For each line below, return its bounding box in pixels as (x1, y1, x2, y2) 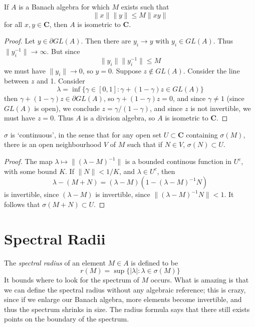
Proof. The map (4, 156, 53, 166)
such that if (127, 139, 163, 149)
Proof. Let (4, 35, 35, 46)
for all (4, 18, 23, 29)
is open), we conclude (34, 102, 100, 113)
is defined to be (131, 257, 178, 267)
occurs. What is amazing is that (150, 274, 249, 285)
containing (186, 129, 218, 139)
